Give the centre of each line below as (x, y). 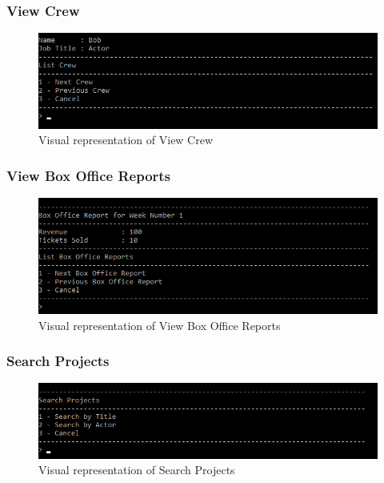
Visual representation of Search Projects (137, 470)
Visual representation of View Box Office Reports (160, 325)
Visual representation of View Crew (126, 140)
